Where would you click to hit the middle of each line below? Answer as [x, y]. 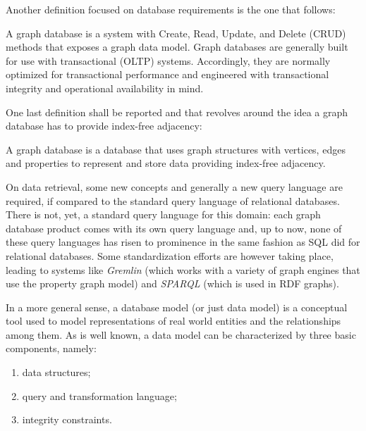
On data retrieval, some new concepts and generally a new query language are [174, 186]
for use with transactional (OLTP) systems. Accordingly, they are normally [168, 60]
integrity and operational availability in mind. [105, 88]
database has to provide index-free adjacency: [104, 126]
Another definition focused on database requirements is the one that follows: [171, 9]
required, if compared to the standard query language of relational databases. [173, 200]
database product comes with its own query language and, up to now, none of [174, 228]
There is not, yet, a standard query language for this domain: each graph [163, 214]
